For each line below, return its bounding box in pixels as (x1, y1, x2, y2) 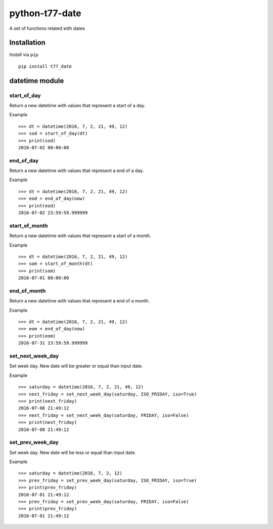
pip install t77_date (18, 63, 72, 69)
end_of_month (9, 287, 46, 294)
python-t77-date (9, 8, 81, 19)
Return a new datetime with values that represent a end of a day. (9, 167, 144, 174)
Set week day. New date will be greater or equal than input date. (9, 363, 143, 369)
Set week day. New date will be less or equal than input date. (9, 449, 136, 455)
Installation (9, 38, 45, 47)
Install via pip (9, 52, 39, 58)
